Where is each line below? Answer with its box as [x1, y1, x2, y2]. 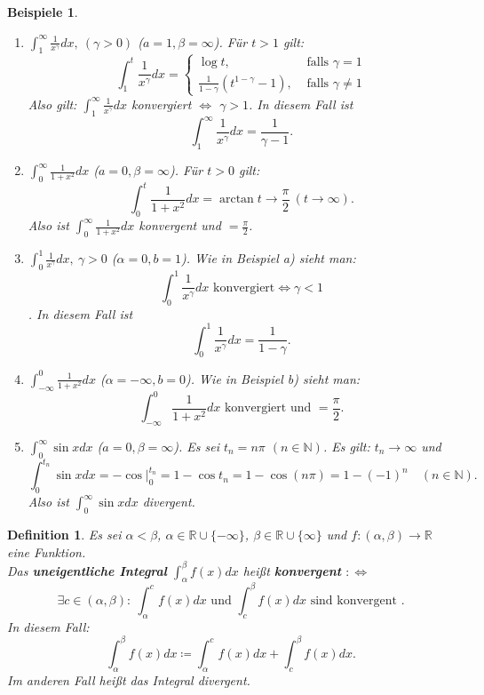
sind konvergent [310, 594, 397, 607]
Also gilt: [28, 94, 77, 113]
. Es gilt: [322, 437, 370, 456]
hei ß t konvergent [242, 561, 342, 579]
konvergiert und [224, 402, 312, 415]
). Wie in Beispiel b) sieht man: [186, 369, 361, 387]
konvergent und [139, 216, 221, 235]
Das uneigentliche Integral [7, 561, 167, 579]
